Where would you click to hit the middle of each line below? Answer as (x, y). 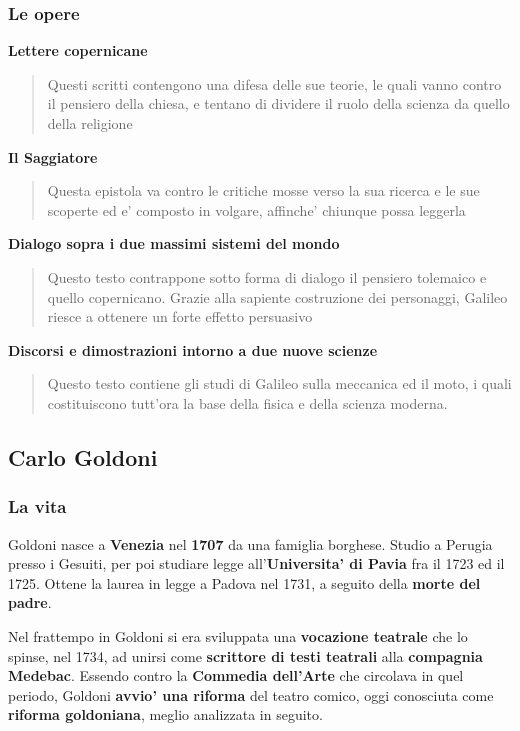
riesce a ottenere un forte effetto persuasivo (180, 316)
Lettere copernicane (78, 50)
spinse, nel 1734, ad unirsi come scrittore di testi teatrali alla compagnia (245, 655)
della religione (90, 123)
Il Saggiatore (53, 156)
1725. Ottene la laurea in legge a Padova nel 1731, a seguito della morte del (244, 582)
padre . (30, 602)
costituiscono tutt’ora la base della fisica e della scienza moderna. (247, 402)
